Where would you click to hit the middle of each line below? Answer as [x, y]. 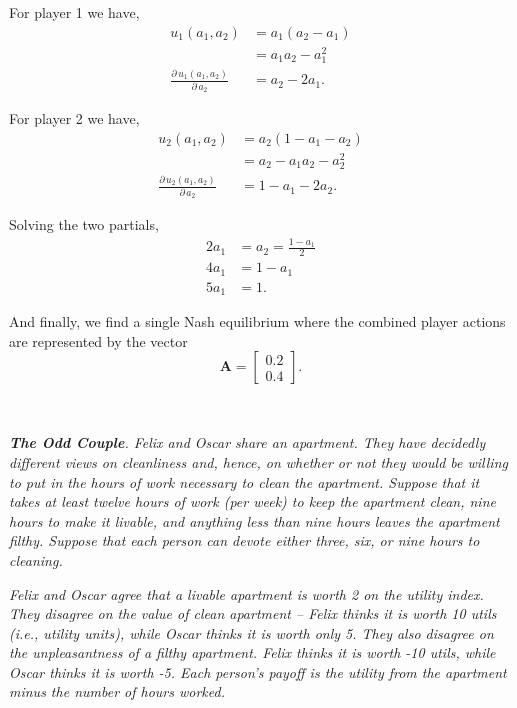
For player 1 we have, [74, 12]
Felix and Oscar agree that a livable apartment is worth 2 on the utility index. [246, 593]
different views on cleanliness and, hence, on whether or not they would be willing [258, 461]
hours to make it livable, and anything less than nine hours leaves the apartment [254, 520]
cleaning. [36, 559]
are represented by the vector [98, 340]
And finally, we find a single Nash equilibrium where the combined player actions [257, 321]
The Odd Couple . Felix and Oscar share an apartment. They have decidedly [247, 442]
